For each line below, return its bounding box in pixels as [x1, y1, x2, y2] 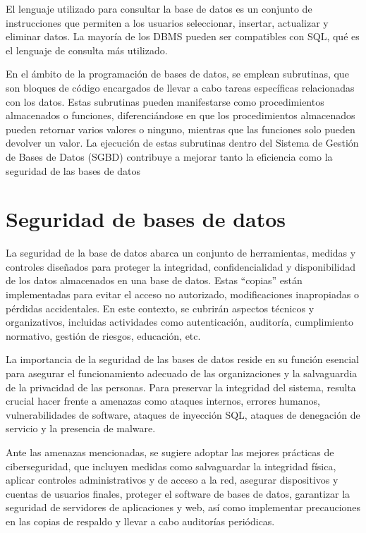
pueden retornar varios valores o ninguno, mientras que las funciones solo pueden [6, 121, 355, 136]
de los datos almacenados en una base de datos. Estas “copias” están [6, 273, 303, 288]
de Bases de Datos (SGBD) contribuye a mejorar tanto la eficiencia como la [6, 149, 333, 164]
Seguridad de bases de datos [6, 204, 286, 233]
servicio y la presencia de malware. [6, 421, 156, 436]
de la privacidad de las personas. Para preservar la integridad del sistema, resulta [6, 379, 356, 394]
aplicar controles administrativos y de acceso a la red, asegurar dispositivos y [6, 472, 338, 487]
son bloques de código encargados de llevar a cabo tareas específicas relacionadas [6, 80, 355, 94]
